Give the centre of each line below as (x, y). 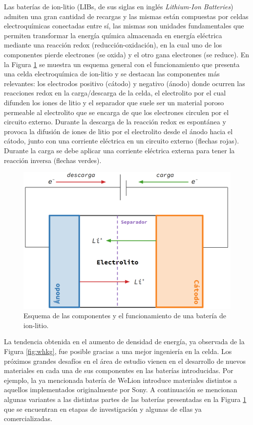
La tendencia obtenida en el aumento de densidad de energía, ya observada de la (124, 342)
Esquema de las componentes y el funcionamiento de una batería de (125, 316)
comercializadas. (28, 418)
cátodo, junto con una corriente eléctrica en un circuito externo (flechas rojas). (122, 141)
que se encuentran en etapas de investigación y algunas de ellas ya (103, 409)
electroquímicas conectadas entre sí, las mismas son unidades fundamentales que (124, 26)
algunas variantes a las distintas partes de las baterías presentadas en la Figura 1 (125, 399)
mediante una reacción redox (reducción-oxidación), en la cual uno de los (113, 45)
